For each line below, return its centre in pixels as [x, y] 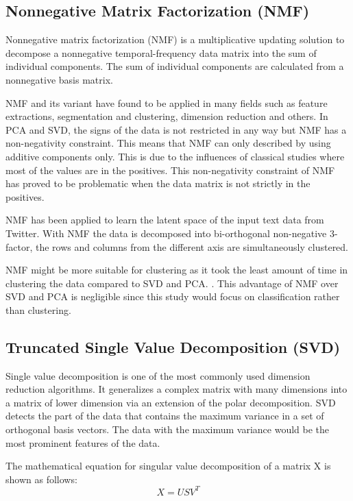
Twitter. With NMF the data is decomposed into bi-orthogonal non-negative [166, 233]
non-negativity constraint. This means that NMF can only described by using [168, 143]
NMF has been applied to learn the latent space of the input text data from [165, 220]
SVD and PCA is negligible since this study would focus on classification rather [173, 296]
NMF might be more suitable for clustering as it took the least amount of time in [177, 270]
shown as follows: [41, 479]
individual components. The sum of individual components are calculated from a [175, 66]
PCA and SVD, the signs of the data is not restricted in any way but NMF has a [176, 129]
